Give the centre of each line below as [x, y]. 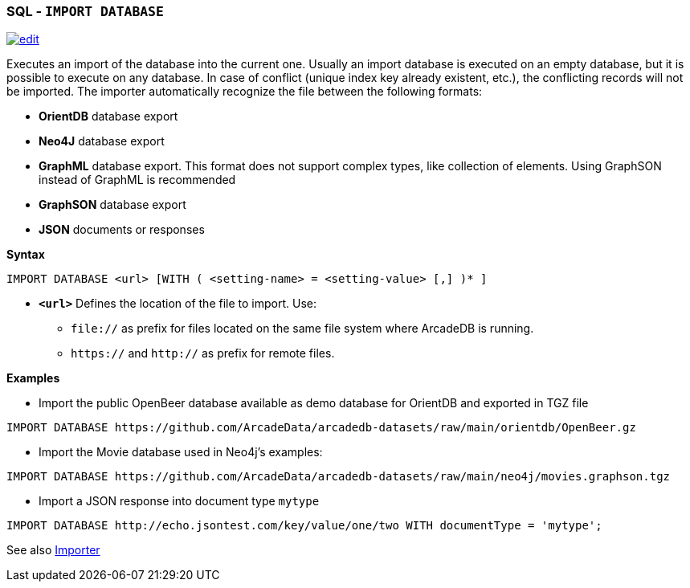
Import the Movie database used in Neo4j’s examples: [181, 452]
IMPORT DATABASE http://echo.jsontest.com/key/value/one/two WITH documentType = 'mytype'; [304, 526]
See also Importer [53, 550]
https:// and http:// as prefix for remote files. [203, 353]
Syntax [26, 255]
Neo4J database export [102, 141]
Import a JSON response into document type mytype [179, 501]
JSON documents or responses [122, 230]
